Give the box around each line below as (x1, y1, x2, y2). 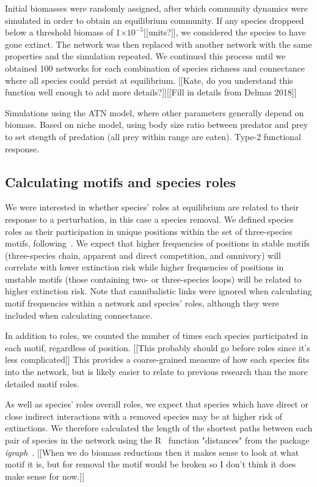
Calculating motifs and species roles (5, 172, 236, 191)
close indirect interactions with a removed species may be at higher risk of (5, 409, 282, 422)
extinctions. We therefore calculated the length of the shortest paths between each (5, 422, 313, 434)
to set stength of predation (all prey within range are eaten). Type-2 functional (5, 130, 301, 143)
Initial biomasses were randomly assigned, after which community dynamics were (5, 2, 308, 14)
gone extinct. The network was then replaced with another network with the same (5, 37, 312, 50)
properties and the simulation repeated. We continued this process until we (5, 50, 286, 62)
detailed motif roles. (5, 377, 79, 390)
